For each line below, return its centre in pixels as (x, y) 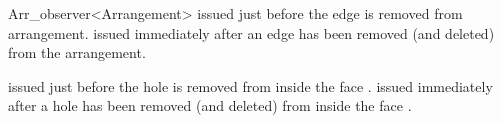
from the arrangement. (77, 52)
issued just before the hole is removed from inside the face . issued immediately (250, 85)
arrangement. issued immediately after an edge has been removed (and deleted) (251, 32)
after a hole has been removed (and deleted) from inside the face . (210, 105)
